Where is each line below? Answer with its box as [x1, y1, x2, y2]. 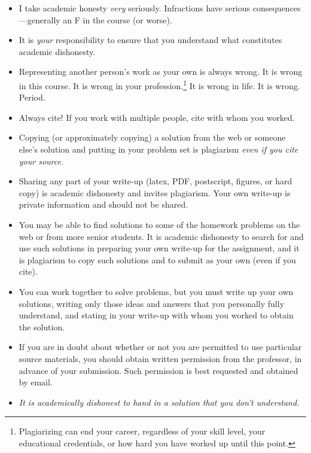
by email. [19, 376, 53, 388]
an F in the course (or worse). [63, 13, 172, 26]
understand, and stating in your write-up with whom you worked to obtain [19, 309, 294, 321]
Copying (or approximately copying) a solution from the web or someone [19, 131, 286, 144]
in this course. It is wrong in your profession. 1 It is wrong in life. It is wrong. [19, 77, 300, 92]
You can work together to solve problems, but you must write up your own [19, 285, 294, 297]
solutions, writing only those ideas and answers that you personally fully [19, 297, 285, 309]
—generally [19, 13, 60, 26]
